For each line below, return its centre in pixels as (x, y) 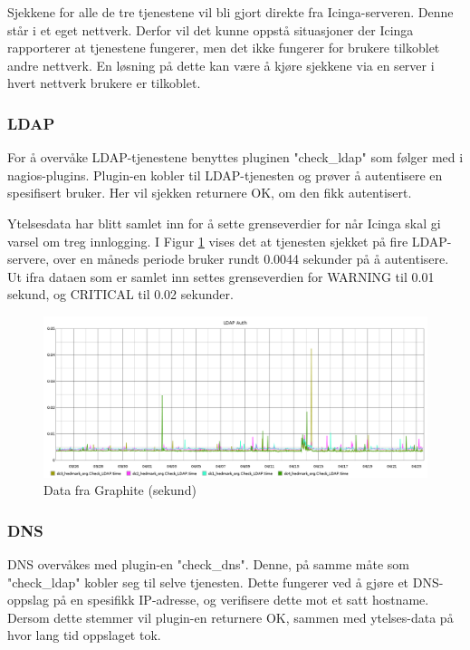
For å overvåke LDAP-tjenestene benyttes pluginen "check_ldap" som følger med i (235, 157)
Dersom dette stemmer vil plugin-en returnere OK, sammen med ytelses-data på (230, 617)
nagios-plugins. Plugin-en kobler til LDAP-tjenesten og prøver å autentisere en (225, 175)
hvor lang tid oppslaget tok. (84, 635)
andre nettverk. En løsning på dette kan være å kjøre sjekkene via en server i (221, 65)
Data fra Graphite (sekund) (120, 490)
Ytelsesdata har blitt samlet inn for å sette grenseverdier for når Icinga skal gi (224, 223)
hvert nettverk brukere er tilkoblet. (104, 83)
